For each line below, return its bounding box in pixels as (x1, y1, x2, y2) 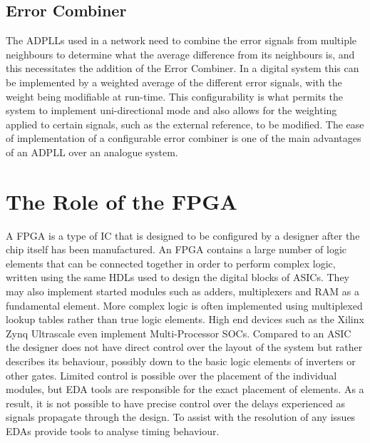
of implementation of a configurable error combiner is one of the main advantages (6, 131, 361, 146)
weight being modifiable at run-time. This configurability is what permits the (6, 88, 343, 103)
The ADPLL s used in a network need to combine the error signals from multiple (6, 33, 357, 48)
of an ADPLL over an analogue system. (6, 144, 178, 159)
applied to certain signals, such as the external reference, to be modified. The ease (6, 116, 364, 131)
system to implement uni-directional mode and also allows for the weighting (6, 103, 337, 118)
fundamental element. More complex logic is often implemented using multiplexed (6, 297, 363, 312)
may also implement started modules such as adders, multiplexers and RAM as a (6, 284, 359, 299)
